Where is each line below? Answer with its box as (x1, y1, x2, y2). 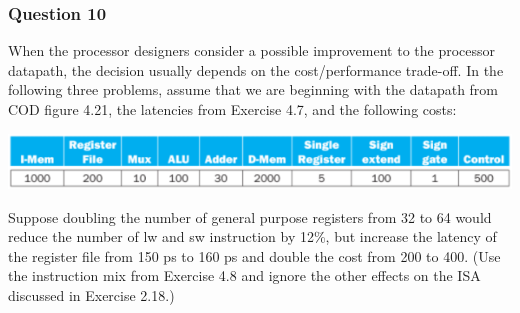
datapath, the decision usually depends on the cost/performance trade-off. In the (8, 59, 504, 80)
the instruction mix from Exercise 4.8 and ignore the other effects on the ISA (8, 265, 481, 286)
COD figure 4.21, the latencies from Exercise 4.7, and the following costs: (8, 99, 457, 119)
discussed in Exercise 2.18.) (8, 285, 175, 306)
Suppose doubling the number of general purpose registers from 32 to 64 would (8, 206, 492, 227)
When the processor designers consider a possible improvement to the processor (8, 40, 496, 61)
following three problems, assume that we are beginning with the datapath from (8, 79, 499, 100)
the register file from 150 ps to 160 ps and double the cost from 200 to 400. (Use (8, 245, 501, 266)
